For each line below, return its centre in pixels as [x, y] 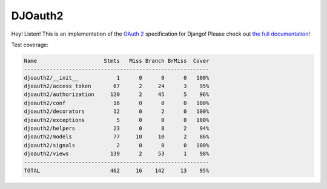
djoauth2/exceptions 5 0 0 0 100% [117, 120]
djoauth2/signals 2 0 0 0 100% [117, 145]
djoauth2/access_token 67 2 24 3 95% [117, 86]
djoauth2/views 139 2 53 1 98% [117, 154]
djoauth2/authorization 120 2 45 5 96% [117, 94]
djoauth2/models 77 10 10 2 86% [117, 137]
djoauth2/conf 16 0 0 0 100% [117, 103]
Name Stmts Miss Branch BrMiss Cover [117, 61]
